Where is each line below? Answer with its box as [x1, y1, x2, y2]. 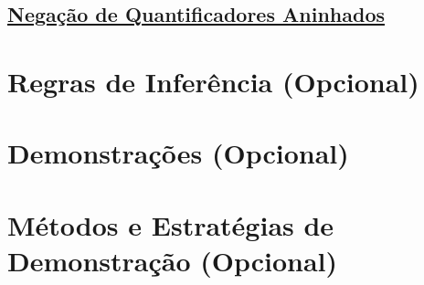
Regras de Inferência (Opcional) [7, 62, 419, 100]
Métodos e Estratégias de [7, 206, 334, 243]
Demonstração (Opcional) [7, 241, 338, 279]
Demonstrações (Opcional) [7, 134, 349, 172]
